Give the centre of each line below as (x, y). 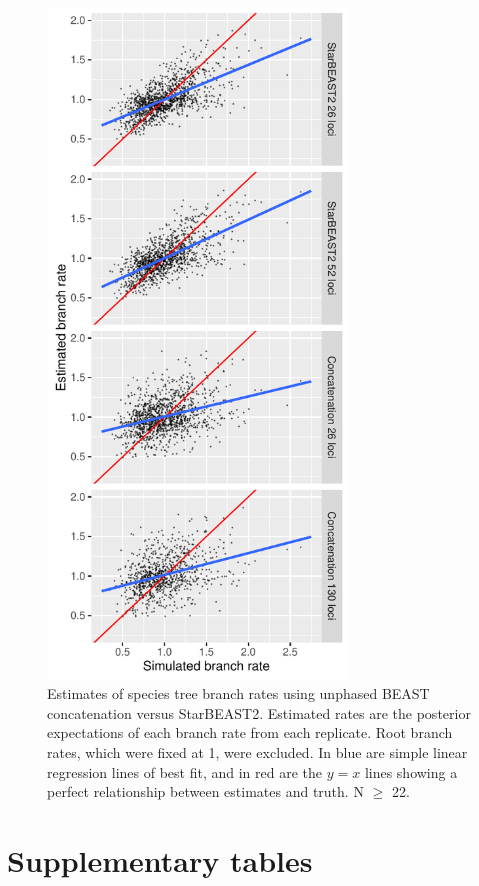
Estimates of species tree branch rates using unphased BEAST (238, 693)
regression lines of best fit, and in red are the (185, 771)
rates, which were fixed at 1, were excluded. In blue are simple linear (257, 751)
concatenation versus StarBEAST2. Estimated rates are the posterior (259, 712)
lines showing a (411, 771)
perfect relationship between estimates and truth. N (205, 791)
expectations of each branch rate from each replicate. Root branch (250, 732)
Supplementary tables (160, 859)
